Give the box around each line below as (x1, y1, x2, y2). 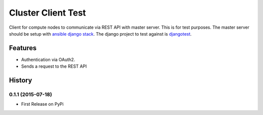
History (9, 76, 33, 85)
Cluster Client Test (9, 7, 86, 18)
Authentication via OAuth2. (21, 57, 75, 62)
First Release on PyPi (21, 101, 64, 107)
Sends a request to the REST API (21, 63, 87, 69)
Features (9, 44, 37, 52)
